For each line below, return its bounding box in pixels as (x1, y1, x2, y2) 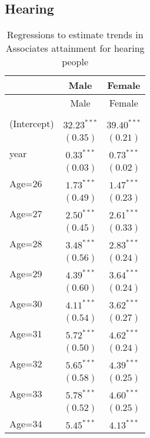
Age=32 (9, 357, 42, 371)
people (62, 55, 89, 69)
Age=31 (9, 327, 42, 341)
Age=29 (9, 267, 42, 281)
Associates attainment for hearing (5, 41, 145, 55)
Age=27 (9, 207, 42, 221)
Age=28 (9, 237, 42, 251)
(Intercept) (9, 117, 54, 131)
